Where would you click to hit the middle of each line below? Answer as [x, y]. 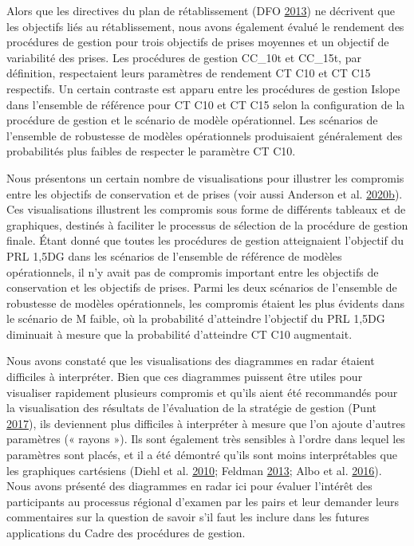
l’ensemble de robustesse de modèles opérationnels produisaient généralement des [205, 135]
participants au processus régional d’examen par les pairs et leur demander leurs [203, 501]
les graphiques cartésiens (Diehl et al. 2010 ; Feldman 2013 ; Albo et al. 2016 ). [194, 470]
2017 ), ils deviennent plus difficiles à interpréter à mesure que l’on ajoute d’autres [206, 423]
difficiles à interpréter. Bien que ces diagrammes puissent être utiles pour [185, 377]
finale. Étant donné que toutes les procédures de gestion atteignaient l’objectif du [205, 240]
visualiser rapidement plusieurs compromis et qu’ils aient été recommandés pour [202, 392]
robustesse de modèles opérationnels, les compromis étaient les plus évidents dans [206, 302]
